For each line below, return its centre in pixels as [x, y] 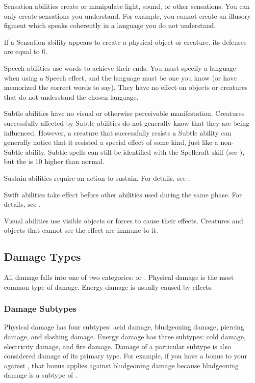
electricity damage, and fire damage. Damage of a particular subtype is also [117, 346]
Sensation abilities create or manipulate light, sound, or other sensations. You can [127, 6]
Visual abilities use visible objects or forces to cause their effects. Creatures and [124, 220]
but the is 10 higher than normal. [54, 161]
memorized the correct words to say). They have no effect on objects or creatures [126, 87]
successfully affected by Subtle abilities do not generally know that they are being [127, 123]
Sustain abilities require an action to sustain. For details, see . [97, 178]
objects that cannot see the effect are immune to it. [81, 230]
